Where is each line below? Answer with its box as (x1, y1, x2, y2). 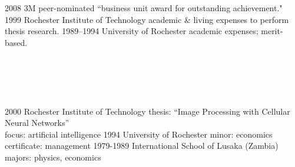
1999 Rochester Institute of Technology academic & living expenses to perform (5, 13, 289, 25)
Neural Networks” (5, 116, 69, 129)
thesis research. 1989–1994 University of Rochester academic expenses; (5, 25, 258, 37)
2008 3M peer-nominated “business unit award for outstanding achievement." (5, 2, 283, 14)
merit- (261, 25, 283, 37)
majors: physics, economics (5, 151, 101, 163)
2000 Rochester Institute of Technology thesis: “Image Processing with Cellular (5, 105, 290, 117)
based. (5, 36, 28, 48)
